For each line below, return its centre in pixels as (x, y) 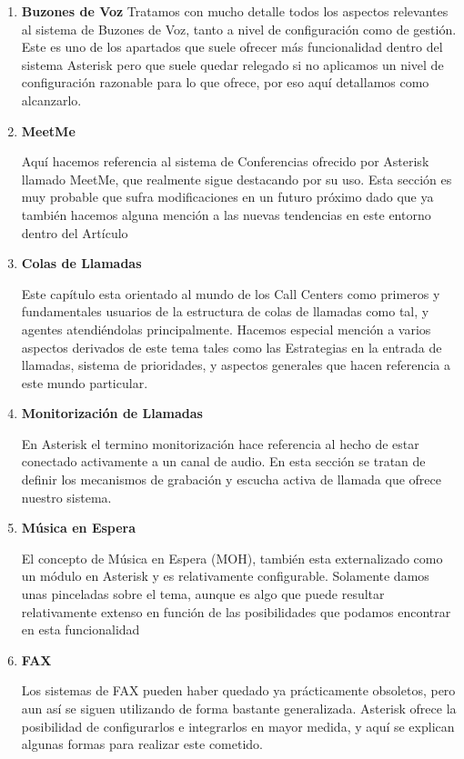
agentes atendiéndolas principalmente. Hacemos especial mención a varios (226, 329)
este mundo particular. (85, 382)
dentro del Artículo (75, 232)
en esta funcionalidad (81, 629)
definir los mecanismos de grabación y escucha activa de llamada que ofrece (231, 479)
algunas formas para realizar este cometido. (142, 744)
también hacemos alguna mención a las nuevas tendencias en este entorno (226, 214)
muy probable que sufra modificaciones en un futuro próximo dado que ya (227, 197)
